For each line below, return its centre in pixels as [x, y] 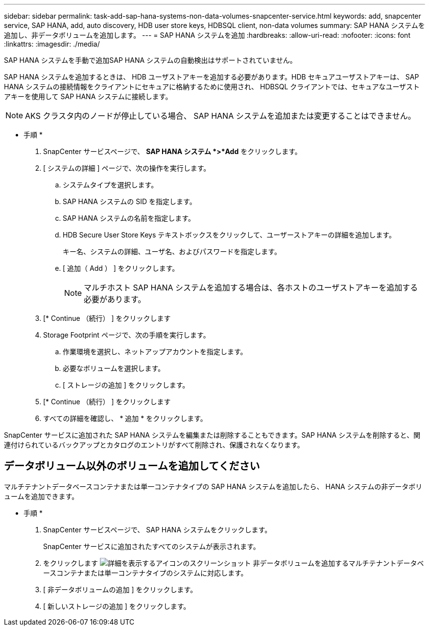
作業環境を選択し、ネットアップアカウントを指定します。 [155, 352]
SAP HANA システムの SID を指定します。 [130, 201]
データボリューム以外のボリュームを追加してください [132, 466]
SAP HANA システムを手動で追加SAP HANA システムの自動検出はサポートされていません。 [150, 60]
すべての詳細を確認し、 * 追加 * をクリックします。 [125, 418]
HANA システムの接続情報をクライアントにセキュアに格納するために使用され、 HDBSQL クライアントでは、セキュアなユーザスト [212, 87]
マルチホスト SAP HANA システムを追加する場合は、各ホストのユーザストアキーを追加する [251, 288]
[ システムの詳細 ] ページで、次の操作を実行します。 [127, 168]
